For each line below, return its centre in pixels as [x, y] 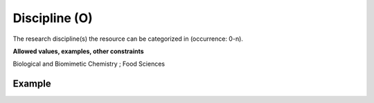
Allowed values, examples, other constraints [79, 51]
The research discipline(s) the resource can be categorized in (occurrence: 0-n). [128, 39]
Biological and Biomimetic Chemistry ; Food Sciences [89, 64]
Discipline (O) [53, 18]
